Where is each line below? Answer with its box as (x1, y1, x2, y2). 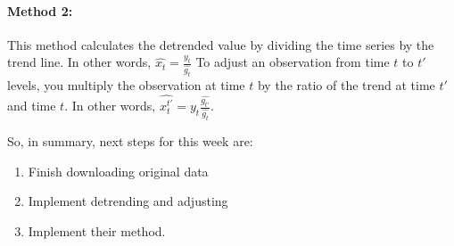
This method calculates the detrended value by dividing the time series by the (7, 35, 434, 53)
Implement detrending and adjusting (28, 192, 228, 210)
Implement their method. (28, 221, 166, 240)
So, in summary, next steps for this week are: (7, 131, 253, 150)
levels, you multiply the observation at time (7, 76, 245, 94)
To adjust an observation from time (195, 53, 390, 71)
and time (7, 96, 56, 115)
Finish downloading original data (28, 161, 209, 180)
